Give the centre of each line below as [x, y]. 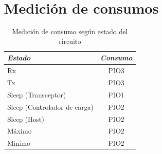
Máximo [19, 131]
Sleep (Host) [26, 119]
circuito [70, 41]
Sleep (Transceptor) [37, 94]
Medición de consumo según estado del [70, 31]
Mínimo [19, 143]
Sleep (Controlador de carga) [51, 106]
